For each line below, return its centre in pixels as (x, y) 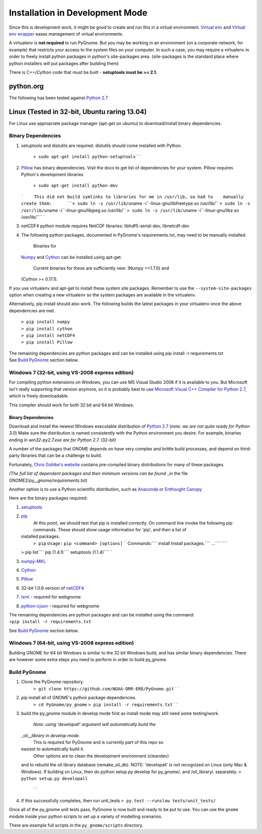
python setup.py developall (55, 779)
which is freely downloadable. (39, 396)
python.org (26, 86)
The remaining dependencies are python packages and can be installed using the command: (102, 615)
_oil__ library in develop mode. (50, 735)
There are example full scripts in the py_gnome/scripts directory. (76, 825)
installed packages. (41, 536)
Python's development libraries (52, 175)
